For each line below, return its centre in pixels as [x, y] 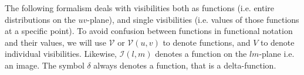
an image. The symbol [45, 65]
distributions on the [40, 19]
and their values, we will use [55, 42]
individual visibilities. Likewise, [61, 54]
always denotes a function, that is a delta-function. [185, 65]
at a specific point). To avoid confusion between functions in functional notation [149, 31]
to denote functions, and [207, 42]
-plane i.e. [277, 54]
